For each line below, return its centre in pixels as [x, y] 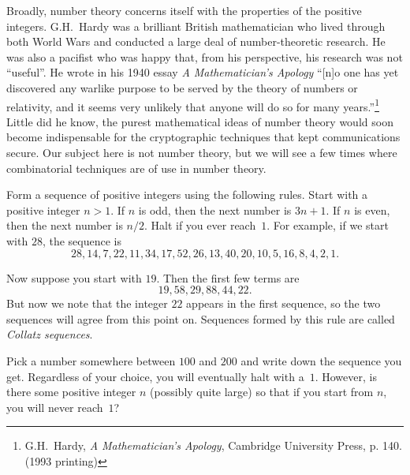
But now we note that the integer [87, 303]
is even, [372, 209]
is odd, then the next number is [215, 209]
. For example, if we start [328, 225]
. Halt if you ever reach [200, 225]
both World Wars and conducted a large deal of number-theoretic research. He [196, 41]
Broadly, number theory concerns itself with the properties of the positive [184, 10]
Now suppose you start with [74, 277]
